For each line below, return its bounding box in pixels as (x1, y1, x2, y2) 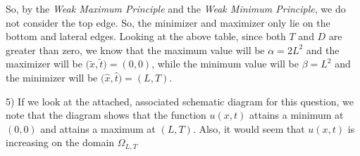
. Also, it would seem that (192, 121, 305, 136)
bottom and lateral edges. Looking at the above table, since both (6, 29, 286, 44)
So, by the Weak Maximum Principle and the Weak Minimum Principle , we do (6, 1, 346, 15)
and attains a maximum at (40, 121, 156, 136)
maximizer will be (6, 56, 82, 71)
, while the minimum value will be (151, 56, 299, 71)
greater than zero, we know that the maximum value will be (6, 42, 265, 57)
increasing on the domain (6, 135, 115, 150)
